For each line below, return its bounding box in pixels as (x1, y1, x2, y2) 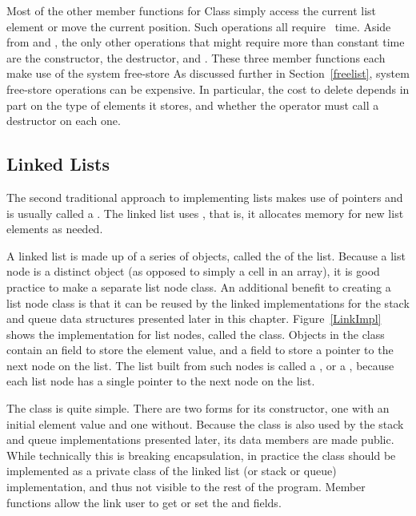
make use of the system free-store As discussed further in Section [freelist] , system (6, 65, 410, 82)
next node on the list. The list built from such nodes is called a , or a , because (6, 357, 394, 373)
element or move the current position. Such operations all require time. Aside (6, 18, 391, 34)
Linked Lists (6, 151, 110, 176)
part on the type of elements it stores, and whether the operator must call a (6, 96, 379, 113)
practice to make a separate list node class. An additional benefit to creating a (6, 278, 391, 295)
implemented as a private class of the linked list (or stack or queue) (6, 462, 337, 479)
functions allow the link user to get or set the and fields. (6, 494, 282, 510)
